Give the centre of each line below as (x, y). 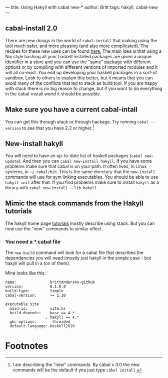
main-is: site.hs (38, 309)
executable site (22, 304)
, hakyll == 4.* (62, 318)
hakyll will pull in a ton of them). (38, 264)
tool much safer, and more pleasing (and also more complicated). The (77, 46)
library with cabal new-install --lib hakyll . (52, 188)
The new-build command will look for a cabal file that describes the (74, 253)
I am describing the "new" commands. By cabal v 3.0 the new (76, 365)
